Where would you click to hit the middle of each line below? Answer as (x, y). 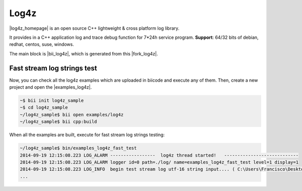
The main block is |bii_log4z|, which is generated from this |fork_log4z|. (84, 53)
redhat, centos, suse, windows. (42, 44)
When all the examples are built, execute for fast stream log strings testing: (87, 135)
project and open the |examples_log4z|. (51, 87)
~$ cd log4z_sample (44, 108)
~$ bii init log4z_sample (52, 101)
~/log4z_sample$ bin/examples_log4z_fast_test (78, 148)
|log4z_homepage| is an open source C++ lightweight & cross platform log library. (94, 28)
